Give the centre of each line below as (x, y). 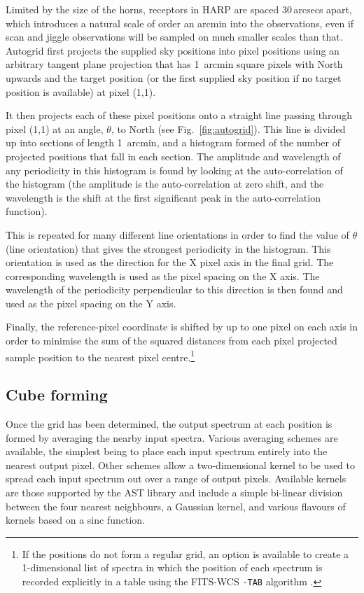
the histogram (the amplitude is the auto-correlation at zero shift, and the (165, 184)
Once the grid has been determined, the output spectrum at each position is (169, 424)
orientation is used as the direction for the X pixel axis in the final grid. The (170, 262)
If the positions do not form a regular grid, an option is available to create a (185, 553)
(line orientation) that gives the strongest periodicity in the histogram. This (168, 248)
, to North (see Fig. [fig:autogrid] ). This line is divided (228, 128)
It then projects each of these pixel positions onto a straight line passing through (179, 115)
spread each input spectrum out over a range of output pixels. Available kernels (176, 479)
